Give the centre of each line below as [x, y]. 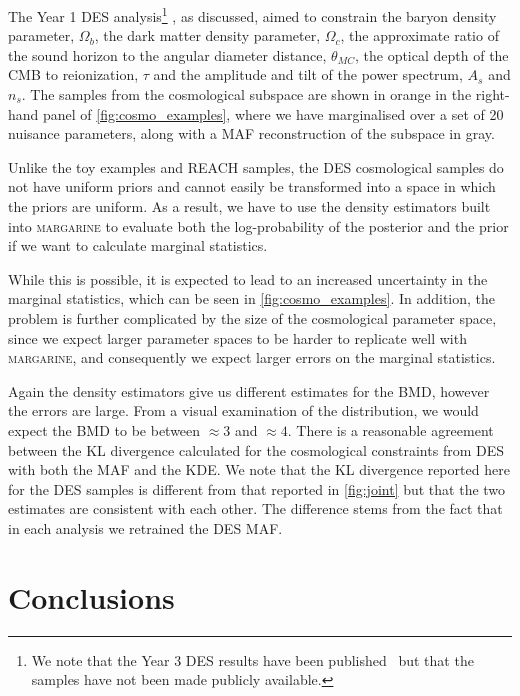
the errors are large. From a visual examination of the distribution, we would [243, 410]
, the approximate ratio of [419, 35]
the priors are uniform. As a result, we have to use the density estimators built [249, 206]
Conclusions [91, 596]
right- [492, 94]
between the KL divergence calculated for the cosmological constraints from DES [256, 449]
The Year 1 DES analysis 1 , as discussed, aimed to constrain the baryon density [252, 14]
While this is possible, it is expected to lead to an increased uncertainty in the [248, 278]
